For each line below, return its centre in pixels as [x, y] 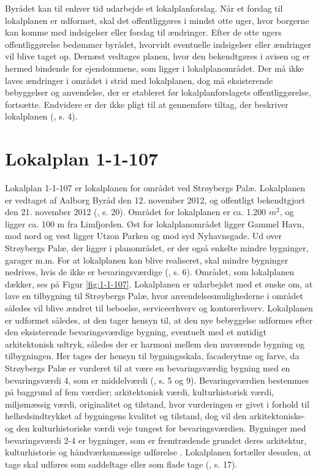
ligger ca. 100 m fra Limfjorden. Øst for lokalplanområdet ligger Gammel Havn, [155, 223]
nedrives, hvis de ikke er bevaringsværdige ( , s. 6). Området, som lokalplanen [150, 272]
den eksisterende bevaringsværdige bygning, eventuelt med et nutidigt [136, 332]
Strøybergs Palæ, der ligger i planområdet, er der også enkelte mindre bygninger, [157, 248]
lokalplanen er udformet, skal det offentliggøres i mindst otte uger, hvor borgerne [157, 20]
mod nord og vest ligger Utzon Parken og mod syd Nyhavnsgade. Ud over [144, 236]
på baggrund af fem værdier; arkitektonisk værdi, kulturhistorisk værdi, [139, 392]
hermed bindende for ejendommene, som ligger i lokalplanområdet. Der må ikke [154, 68]
